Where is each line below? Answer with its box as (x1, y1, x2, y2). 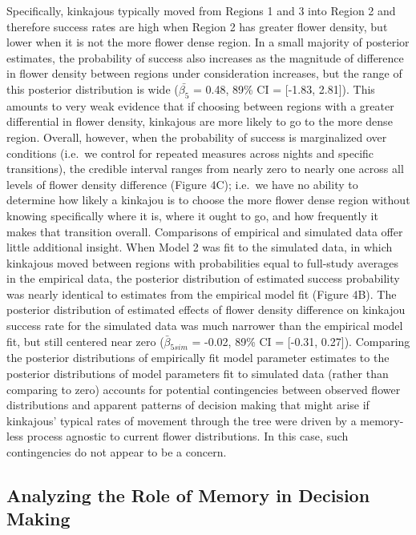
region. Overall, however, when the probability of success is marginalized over (6, 128, 387, 145)
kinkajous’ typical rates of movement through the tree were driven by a (6, 412, 357, 428)
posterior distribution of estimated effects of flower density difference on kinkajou (6, 301, 406, 318)
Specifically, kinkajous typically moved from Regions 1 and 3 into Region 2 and (6, 2, 396, 18)
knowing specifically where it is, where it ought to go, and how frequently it (6, 207, 378, 223)
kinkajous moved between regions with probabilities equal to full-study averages (6, 254, 398, 271)
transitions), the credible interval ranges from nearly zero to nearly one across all (6, 160, 404, 177)
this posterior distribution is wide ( (6, 80, 179, 97)
